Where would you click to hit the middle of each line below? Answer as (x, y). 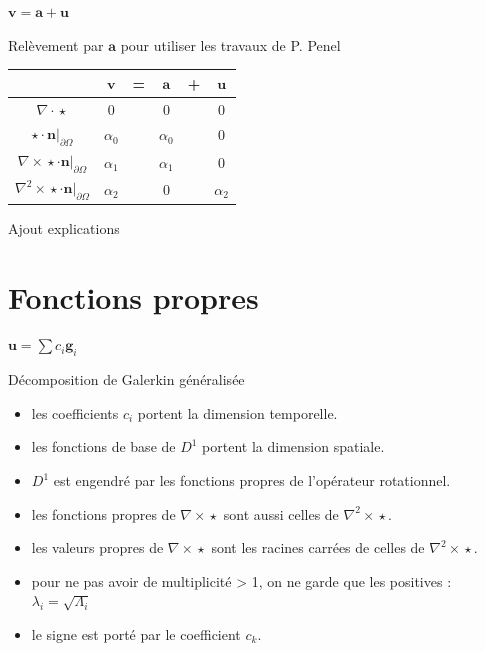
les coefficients (75, 412)
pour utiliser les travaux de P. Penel (230, 44)
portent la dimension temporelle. (237, 412)
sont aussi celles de (281, 513)
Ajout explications (64, 227)
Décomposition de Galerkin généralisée (126, 379)
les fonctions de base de (103, 446)
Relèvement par (56, 44)
